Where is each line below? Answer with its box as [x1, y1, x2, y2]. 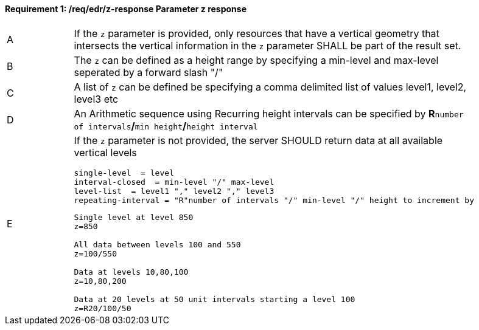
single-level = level [74, 168, 174, 177]
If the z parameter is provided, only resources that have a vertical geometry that [74, 27, 439, 40]
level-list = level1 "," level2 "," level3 [74, 186, 274, 196]
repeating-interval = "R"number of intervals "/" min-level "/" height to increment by [74, 195, 474, 205]
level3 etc [74, 92, 119, 105]
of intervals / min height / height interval [74, 119, 258, 132]
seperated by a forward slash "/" [74, 66, 223, 78]
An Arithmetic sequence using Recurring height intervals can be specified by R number [74, 107, 464, 120]
